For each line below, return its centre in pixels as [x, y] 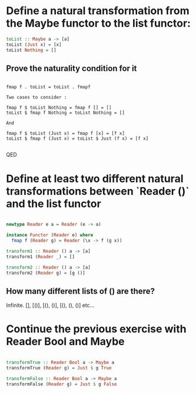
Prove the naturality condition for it [72, 68]
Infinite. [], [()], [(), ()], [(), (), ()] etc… [50, 305]
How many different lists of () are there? [80, 291]
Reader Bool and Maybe [65, 341]
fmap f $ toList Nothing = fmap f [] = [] [59, 108]
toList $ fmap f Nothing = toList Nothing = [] [66, 113]
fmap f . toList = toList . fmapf [49, 87]
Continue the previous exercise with [96, 329]
